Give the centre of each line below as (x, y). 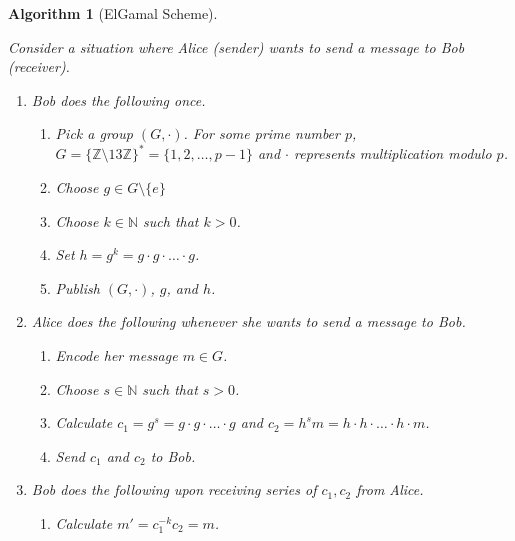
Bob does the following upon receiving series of (174, 489)
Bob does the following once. (118, 99)
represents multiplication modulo (393, 153)
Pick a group (94, 133)
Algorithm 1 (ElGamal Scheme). (113, 13)
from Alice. (390, 489)
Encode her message (116, 355)
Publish (77, 287)
